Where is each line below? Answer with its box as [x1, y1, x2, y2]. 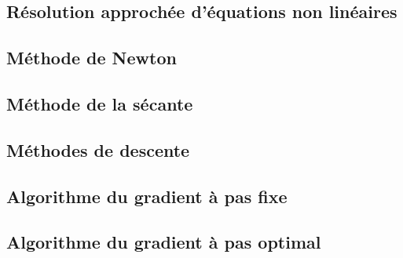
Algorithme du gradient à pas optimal [6, 230, 321, 254]
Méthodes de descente [6, 137, 190, 162]
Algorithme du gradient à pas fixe [6, 184, 288, 208]
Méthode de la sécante [6, 91, 193, 115]
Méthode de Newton [6, 45, 177, 70]
